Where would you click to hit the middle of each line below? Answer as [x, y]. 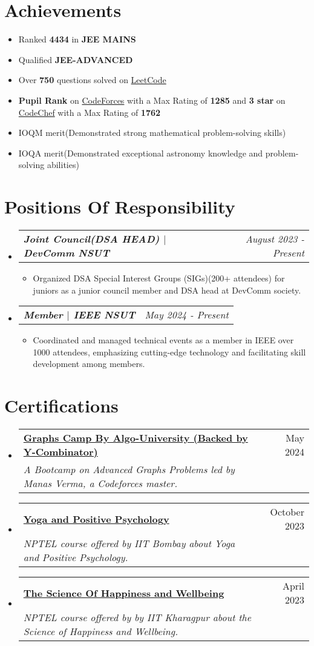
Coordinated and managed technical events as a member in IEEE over [163, 340]
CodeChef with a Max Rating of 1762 [90, 112]
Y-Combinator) [61, 452]
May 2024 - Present [187, 315]
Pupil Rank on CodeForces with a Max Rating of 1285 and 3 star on [152, 100]
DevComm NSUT [66, 253]
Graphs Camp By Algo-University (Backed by [136, 438]
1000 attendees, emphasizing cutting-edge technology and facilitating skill [169, 352]
